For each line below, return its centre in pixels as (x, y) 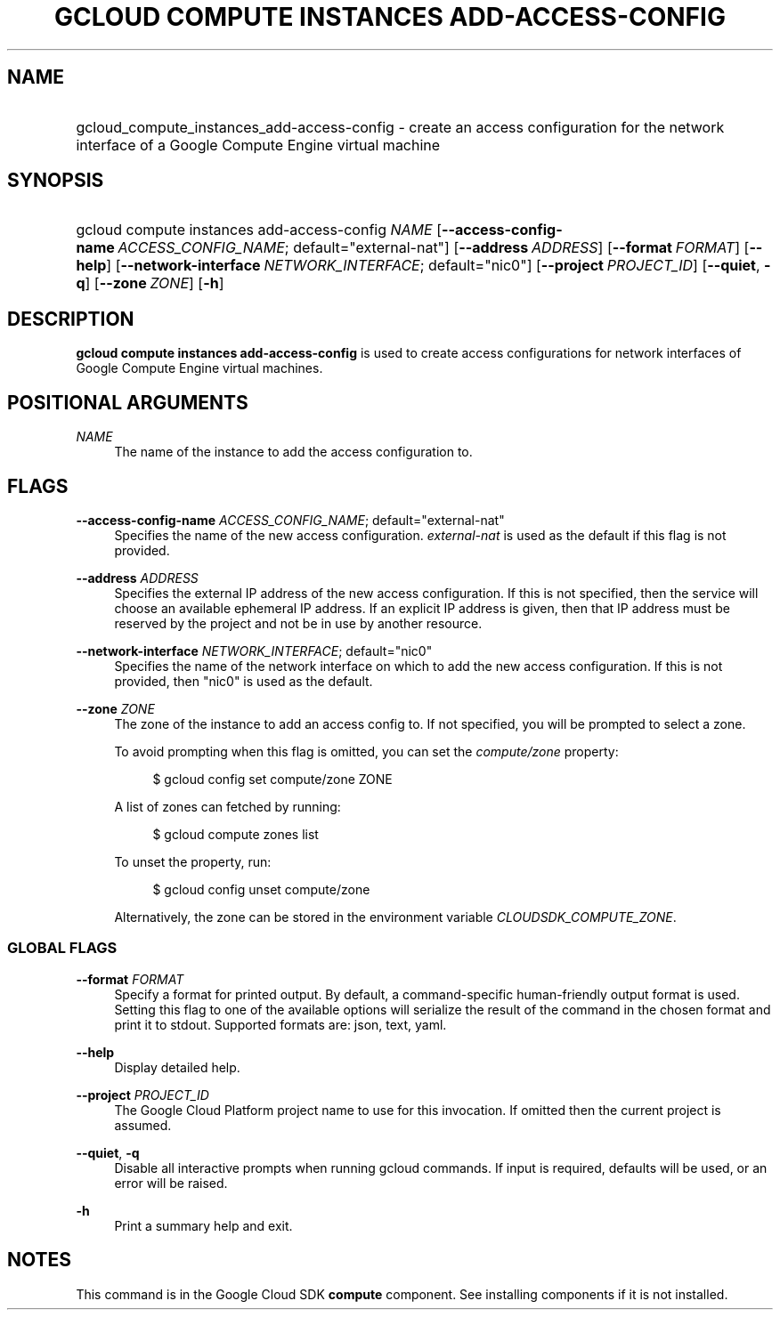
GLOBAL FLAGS (62, 948)
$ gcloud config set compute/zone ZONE (272, 779)
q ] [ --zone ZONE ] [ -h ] (150, 283)
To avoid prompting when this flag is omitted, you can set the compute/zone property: (366, 751)
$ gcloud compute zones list (236, 834)
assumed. (143, 1125)
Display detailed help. (177, 1067)
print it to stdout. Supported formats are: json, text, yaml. (280, 1024)
